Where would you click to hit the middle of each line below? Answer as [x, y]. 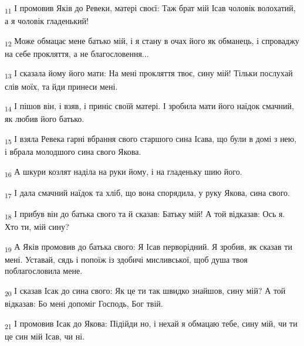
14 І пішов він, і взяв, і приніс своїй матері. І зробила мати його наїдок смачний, [149, 106]
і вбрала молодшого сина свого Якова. [73, 151]
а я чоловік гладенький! [47, 21]
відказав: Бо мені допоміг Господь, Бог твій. [84, 303]
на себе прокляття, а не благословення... [77, 53]
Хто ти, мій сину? [37, 226]
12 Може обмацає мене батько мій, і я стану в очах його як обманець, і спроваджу [152, 41]
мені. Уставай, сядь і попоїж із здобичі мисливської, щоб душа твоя [126, 259]
